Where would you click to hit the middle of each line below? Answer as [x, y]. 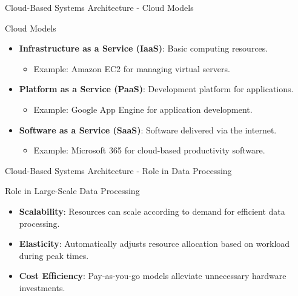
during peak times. [54, 255]
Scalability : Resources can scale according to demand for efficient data [152, 211]
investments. [42, 287]
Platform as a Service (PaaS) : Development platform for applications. [156, 89]
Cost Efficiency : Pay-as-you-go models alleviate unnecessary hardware [153, 276]
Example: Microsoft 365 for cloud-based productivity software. [149, 150]
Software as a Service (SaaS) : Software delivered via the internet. [148, 129]
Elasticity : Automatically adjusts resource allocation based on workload [154, 244]
